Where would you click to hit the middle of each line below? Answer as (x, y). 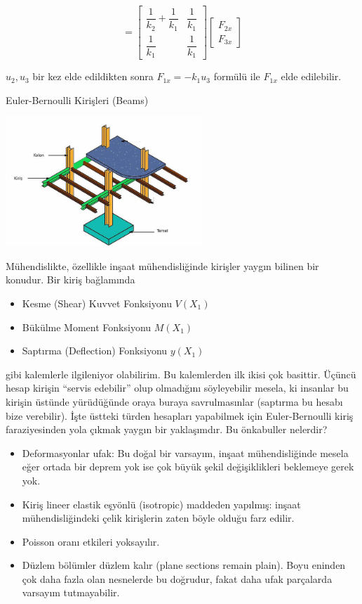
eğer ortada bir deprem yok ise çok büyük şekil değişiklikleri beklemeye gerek (188, 467)
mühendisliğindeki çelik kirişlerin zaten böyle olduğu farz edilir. (158, 518)
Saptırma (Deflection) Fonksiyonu (95, 351)
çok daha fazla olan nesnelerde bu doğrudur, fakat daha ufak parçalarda (177, 578)
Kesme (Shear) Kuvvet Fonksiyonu (97, 303)
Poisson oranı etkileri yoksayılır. (91, 541)
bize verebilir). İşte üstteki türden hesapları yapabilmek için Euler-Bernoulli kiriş (180, 415)
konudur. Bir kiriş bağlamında (71, 279)
